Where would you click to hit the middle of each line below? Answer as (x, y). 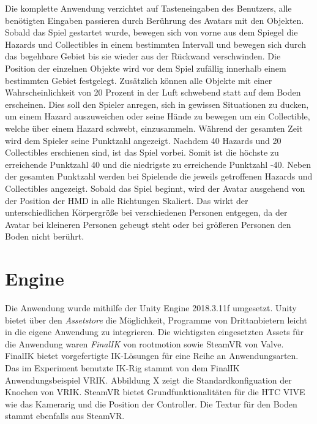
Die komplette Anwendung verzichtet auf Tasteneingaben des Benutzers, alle (148, 8)
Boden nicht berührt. (45, 236)
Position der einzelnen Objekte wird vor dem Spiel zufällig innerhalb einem (146, 68)
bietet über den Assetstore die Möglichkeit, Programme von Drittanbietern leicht (156, 320)
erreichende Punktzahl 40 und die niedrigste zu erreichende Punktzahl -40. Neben (158, 164)
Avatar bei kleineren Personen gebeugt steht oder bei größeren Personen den (148, 224)
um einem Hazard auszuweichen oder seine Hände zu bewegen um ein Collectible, (158, 116)
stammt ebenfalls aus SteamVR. (65, 416)
